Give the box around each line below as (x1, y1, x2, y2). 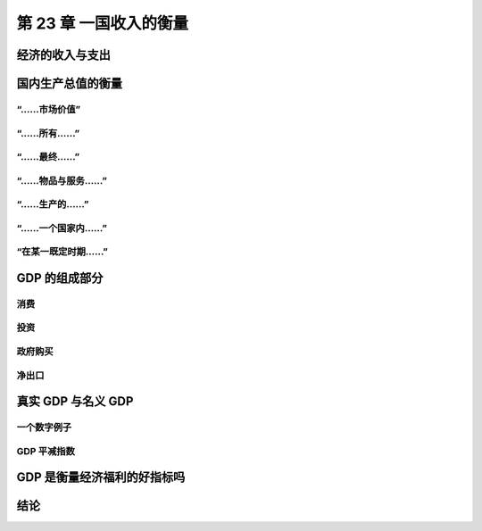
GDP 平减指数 (16, 444, 76, 457)
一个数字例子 (16, 421, 72, 434)
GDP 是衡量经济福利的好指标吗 (16, 469, 186, 485)
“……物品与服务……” (16, 174, 107, 187)
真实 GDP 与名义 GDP (16, 394, 134, 410)
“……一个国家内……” (16, 221, 107, 234)
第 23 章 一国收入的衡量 (16, 13, 189, 33)
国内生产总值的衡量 (16, 76, 122, 91)
